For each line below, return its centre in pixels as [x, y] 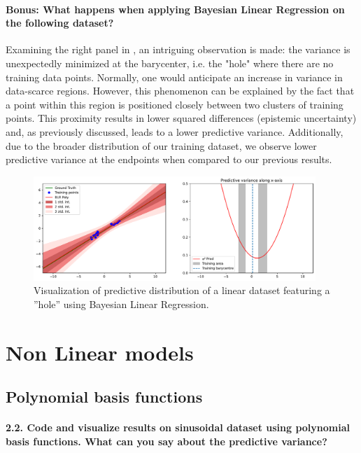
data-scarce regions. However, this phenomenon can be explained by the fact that [180, 91]
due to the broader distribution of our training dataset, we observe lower [161, 145]
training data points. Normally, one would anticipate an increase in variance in [174, 77]
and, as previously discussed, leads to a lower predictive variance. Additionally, [175, 131]
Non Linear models [100, 352]
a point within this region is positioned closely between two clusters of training [175, 104]
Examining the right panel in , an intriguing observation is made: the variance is [178, 49]
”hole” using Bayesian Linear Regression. [121, 304]
